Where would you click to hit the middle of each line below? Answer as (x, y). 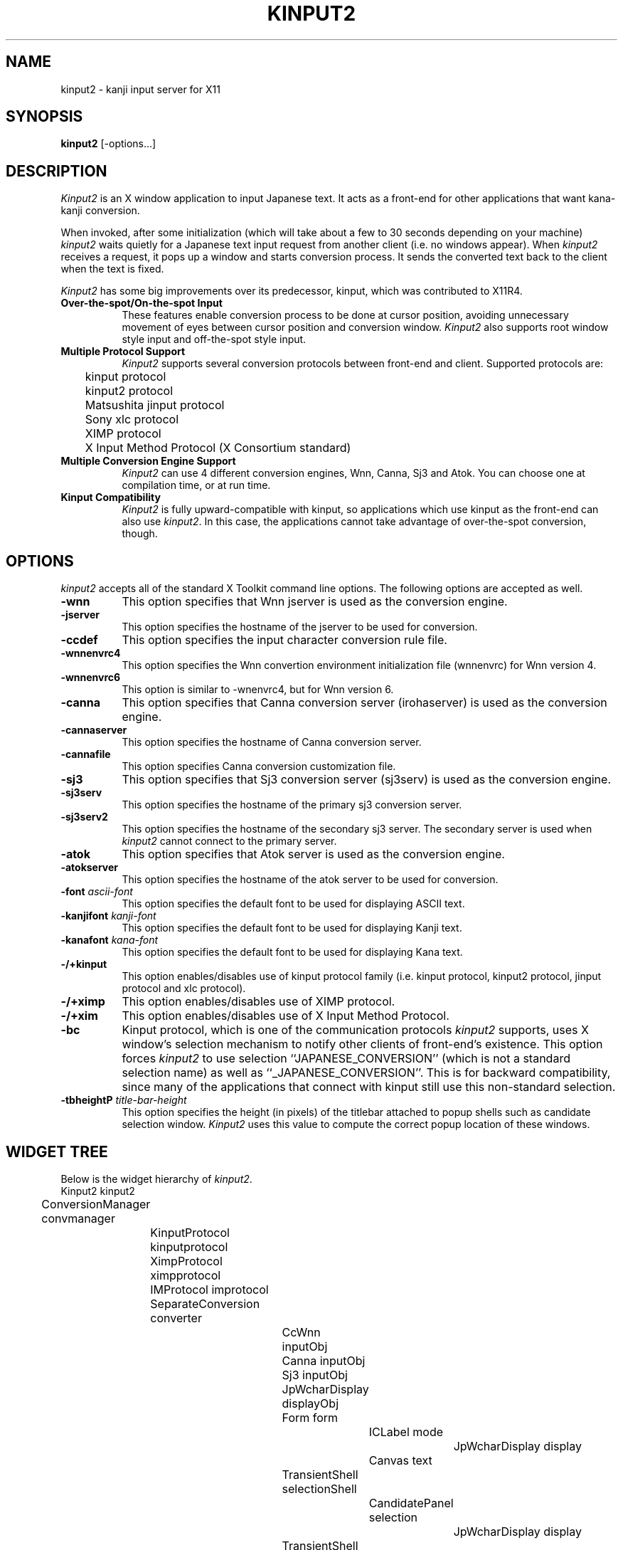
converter (176, 1318)
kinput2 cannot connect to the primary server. (229, 841)
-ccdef (79, 640)
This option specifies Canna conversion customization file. (259, 766)
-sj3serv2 (84, 817)
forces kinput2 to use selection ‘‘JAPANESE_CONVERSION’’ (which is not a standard (346, 1059)
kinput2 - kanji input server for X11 (140, 89)
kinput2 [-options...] (108, 144)
